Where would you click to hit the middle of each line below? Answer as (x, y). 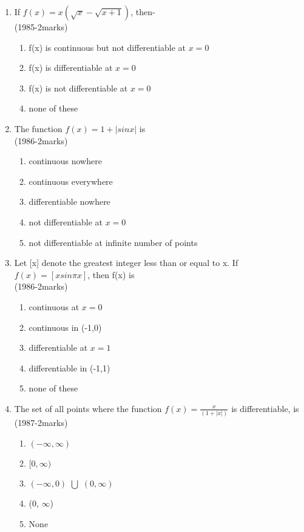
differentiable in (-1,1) (69, 367)
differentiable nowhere (69, 201)
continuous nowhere (65, 161)
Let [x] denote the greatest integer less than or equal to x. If (126, 263)
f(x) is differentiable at (71, 68)
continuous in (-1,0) (65, 327)
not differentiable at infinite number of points (113, 242)
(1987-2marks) (41, 423)
